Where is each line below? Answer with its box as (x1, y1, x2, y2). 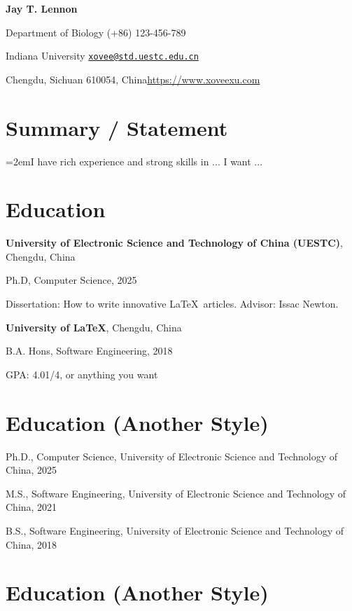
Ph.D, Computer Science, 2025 (6, 273, 137, 287)
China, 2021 (6, 500, 57, 514)
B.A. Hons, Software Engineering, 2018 (6, 343, 173, 358)
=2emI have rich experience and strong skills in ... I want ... (6, 153, 263, 168)
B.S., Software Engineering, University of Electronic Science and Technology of (6, 523, 344, 537)
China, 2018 (6, 537, 57, 551)
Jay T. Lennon (6, 1, 78, 15)
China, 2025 (6, 462, 57, 477)
